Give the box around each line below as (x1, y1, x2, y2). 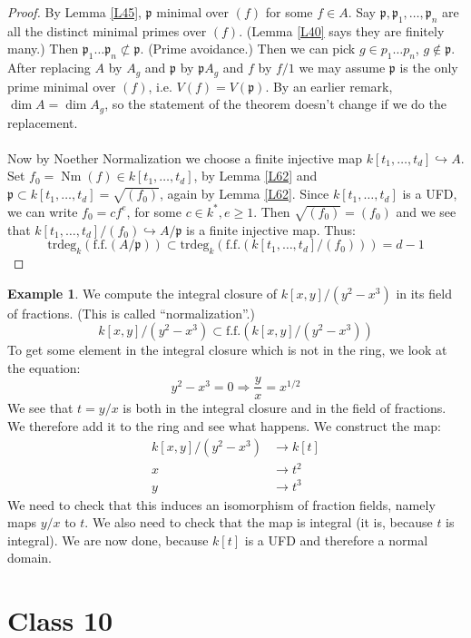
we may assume (299, 58, 386, 77)
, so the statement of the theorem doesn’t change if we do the (104, 94, 446, 113)
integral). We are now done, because (7, 530, 209, 549)
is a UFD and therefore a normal (244, 530, 428, 549)
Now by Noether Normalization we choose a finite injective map (7, 148, 362, 167)
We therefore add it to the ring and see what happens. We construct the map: (7, 417, 441, 436)
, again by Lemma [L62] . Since (159, 184, 329, 203)
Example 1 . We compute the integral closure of (7, 283, 278, 302)
